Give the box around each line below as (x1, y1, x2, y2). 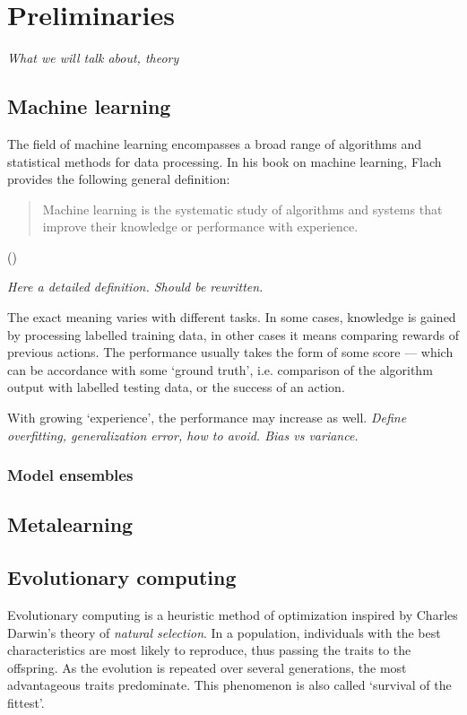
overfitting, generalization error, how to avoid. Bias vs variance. (7, 425, 359, 444)
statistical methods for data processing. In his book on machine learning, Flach (7, 152, 442, 170)
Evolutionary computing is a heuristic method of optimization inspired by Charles (7, 606, 458, 624)
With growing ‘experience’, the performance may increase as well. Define (7, 408, 407, 427)
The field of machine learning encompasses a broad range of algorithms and (7, 134, 422, 153)
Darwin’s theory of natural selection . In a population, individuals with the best (7, 623, 441, 641)
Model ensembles (7, 464, 134, 486)
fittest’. (7, 693, 45, 712)
